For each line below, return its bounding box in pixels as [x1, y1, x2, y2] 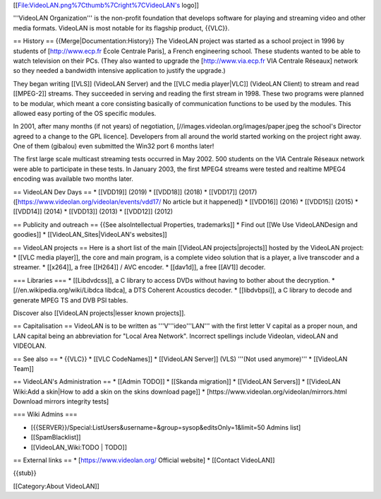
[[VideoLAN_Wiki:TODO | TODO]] [30, 442, 127, 452]
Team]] [13, 364, 35, 372]
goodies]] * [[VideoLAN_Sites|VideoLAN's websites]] [13, 230, 167, 239]
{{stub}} [13, 469, 37, 477]
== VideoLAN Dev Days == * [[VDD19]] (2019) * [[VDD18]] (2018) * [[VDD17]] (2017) [13, 187, 258, 196]
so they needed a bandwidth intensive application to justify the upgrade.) [13, 66, 226, 75]
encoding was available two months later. [13, 175, 133, 183]
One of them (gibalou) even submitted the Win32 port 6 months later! [13, 142, 214, 151]
